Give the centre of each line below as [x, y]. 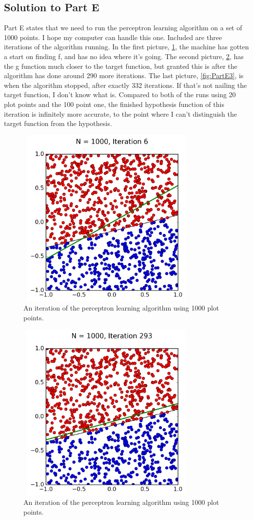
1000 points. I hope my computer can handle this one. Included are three [113, 37]
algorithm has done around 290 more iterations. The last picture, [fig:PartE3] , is [124, 75]
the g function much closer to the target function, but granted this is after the [121, 66]
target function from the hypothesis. [58, 123]
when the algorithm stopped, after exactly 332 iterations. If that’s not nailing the [126, 85]
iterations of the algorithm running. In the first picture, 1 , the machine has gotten [126, 47]
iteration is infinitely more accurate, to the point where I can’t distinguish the [120, 114]
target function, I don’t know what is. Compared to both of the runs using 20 [120, 94]
